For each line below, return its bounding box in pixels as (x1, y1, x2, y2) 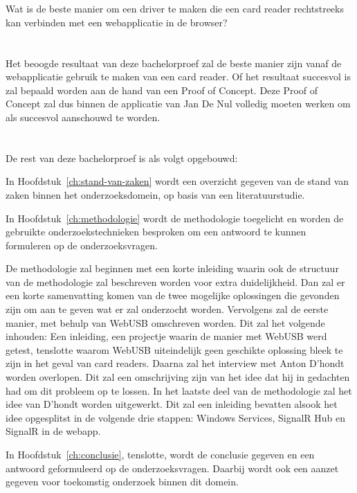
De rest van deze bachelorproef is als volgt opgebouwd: (6, 150, 238, 165)
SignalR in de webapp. (6, 424, 101, 438)
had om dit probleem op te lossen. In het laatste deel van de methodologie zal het (6, 383, 352, 397)
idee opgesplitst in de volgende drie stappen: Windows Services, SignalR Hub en (6, 410, 346, 424)
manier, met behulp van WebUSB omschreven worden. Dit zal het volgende (6, 315, 325, 330)
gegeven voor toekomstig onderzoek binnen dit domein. (6, 474, 239, 489)
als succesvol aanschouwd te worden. (6, 109, 161, 124)
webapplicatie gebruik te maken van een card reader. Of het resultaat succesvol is (6, 69, 351, 84)
